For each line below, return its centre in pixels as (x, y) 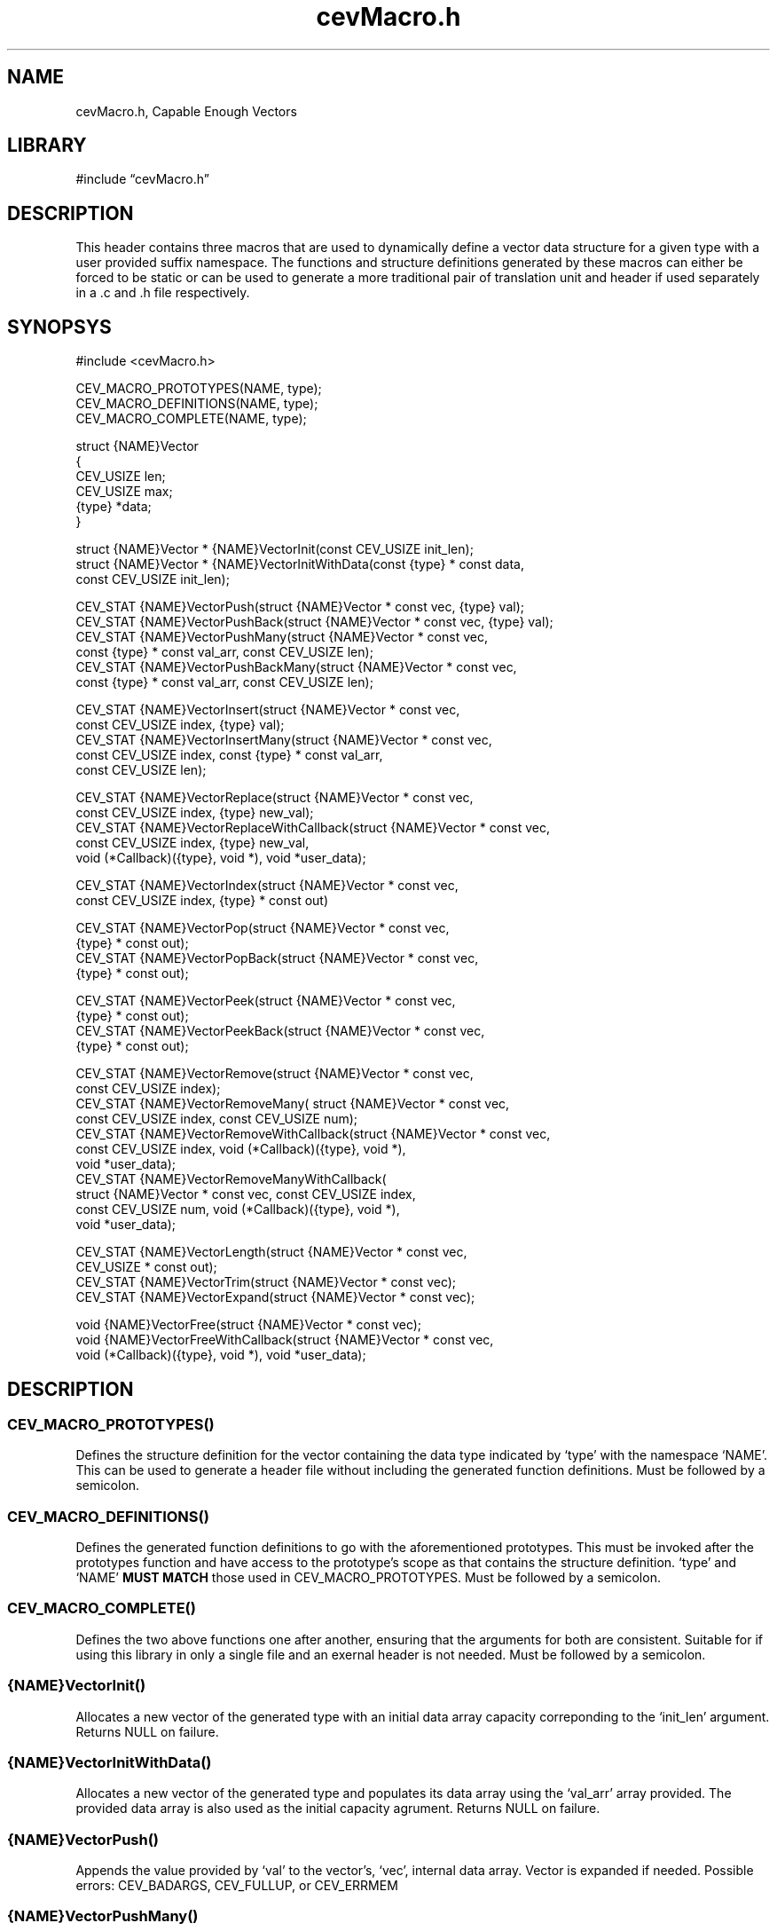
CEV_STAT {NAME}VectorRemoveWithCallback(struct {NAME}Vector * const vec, (313, 1134)
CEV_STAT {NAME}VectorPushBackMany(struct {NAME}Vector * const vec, (296, 667)
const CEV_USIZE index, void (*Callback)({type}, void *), (241, 1149)
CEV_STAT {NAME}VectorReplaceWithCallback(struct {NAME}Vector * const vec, (313, 828)
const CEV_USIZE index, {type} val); (180, 725)
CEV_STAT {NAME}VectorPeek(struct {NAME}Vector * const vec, (266, 1001)
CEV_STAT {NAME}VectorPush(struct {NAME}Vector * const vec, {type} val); (300, 607)
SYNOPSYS (59, 327)
